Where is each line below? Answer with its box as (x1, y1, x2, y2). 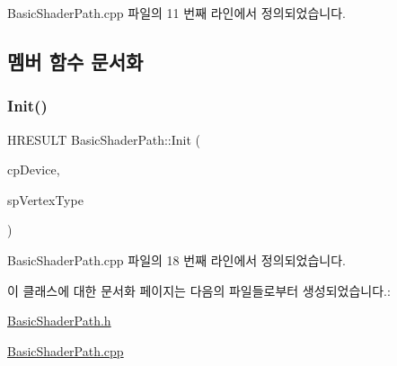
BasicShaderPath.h (7, 311, 111, 330)
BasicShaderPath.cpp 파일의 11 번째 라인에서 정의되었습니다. (7, 4, 346, 22)
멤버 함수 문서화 (7, 47, 144, 75)
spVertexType (7, 190, 84, 209)
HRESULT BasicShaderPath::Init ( (7, 129, 201, 148)
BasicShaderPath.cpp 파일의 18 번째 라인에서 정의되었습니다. (7, 250, 346, 269)
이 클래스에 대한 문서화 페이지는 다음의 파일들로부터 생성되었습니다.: (7, 281, 391, 299)
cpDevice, (7, 160, 60, 179)
